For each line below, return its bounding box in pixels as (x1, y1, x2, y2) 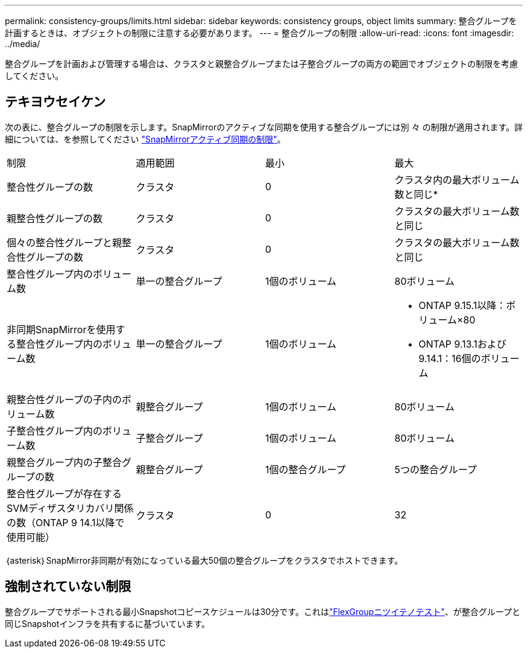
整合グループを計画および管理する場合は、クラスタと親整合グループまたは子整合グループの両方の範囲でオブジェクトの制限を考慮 (5, 59, 518, 69)
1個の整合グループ (265, 463, 346, 476)
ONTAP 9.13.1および (418, 337, 507, 350)
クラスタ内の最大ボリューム (394, 173, 520, 186)
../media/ (5, 39, 40, 49)
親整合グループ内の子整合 (7, 456, 122, 468)
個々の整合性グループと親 (7, 236, 122, 249)
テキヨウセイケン (5, 94, 106, 110)
